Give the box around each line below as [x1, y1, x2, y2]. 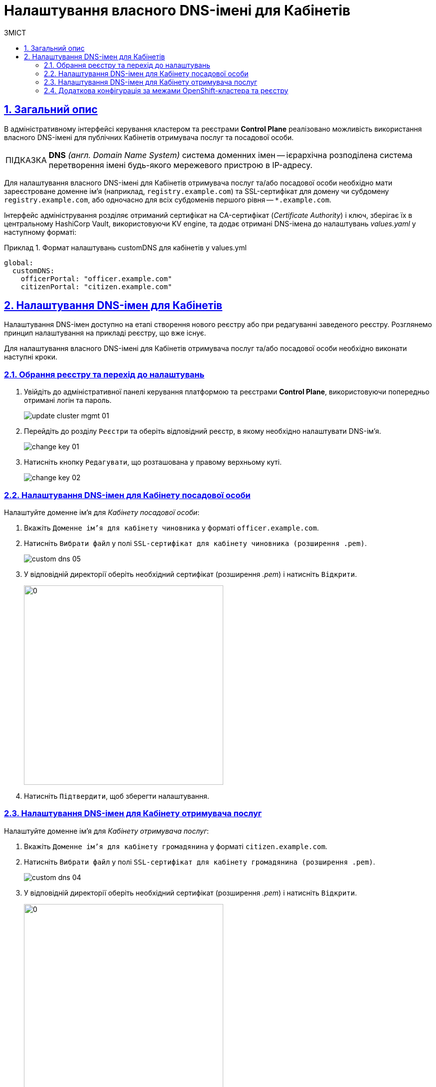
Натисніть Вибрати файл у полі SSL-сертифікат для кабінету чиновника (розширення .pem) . [24, 539, 367, 547]
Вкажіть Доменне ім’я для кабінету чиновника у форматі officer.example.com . [24, 523, 319, 532]
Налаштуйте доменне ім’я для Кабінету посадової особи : [4, 508, 200, 517]
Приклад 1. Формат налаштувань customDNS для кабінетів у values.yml [4, 243, 247, 252]
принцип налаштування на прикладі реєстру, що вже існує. [4, 329, 206, 338]
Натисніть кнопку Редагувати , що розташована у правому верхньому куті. [24, 458, 282, 467]
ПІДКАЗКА [5, 155, 47, 165]
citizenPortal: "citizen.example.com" [20, 282, 172, 291]
